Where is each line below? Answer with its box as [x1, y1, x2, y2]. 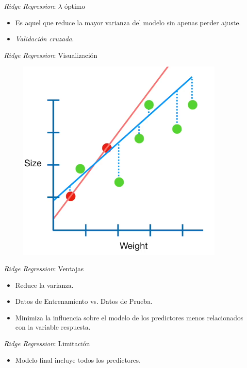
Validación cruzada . [15, 34, 74, 44]
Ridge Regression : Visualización [4, 50, 98, 60]
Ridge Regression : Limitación [4, 338, 90, 348]
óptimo [64, 1, 85, 11]
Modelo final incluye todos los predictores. [15, 354, 141, 365]
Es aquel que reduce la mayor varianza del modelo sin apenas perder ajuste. [15, 17, 241, 27]
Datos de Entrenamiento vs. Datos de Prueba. [15, 296, 153, 306]
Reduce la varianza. [15, 280, 74, 290]
